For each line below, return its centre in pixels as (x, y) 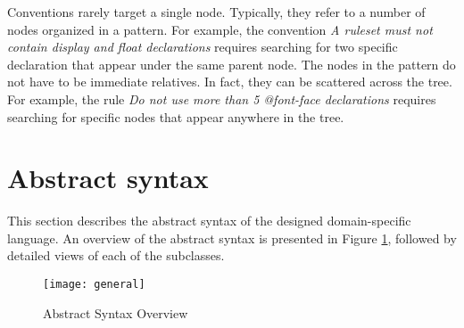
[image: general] (94, 285)
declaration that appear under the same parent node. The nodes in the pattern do (232, 64)
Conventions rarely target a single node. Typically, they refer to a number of (216, 12)
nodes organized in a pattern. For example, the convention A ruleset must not (220, 29)
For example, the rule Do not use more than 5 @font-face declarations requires (222, 98)
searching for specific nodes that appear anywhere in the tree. (176, 116)
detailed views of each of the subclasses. (116, 255)
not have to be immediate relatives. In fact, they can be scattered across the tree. (230, 82)
